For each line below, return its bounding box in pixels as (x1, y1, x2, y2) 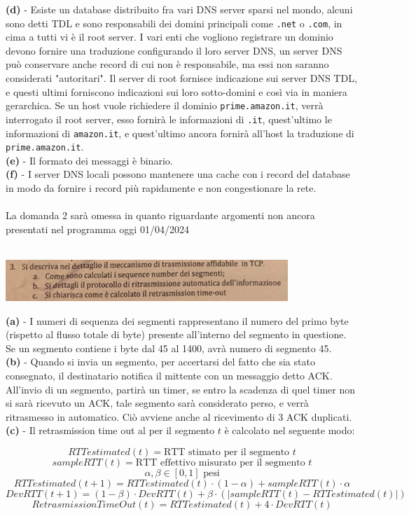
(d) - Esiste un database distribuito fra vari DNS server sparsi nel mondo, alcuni (6, 2, 353, 16)
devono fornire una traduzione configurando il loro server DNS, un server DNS (6, 43, 342, 57)
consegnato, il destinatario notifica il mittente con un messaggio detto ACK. (6, 368, 333, 383)
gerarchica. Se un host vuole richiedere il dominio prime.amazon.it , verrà (6, 98, 324, 113)
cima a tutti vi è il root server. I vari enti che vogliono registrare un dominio (6, 29, 333, 44)
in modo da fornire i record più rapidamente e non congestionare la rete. (6, 181, 317, 195)
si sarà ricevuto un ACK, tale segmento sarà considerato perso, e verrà (6, 396, 309, 410)
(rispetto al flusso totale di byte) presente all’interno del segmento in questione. (6, 327, 347, 342)
